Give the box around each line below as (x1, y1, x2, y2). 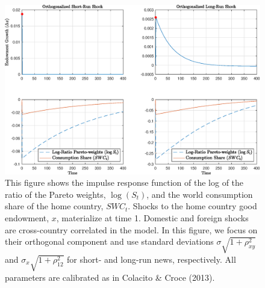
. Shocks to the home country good (128, 200, 257, 212)
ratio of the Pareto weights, (5, 188, 106, 200)
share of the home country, (5, 200, 104, 212)
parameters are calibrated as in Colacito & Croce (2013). (5, 271, 215, 283)
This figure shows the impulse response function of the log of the (5, 176, 244, 189)
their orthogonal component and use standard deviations (5, 235, 214, 248)
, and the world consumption (146, 188, 253, 200)
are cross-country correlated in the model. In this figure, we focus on (5, 223, 258, 236)
